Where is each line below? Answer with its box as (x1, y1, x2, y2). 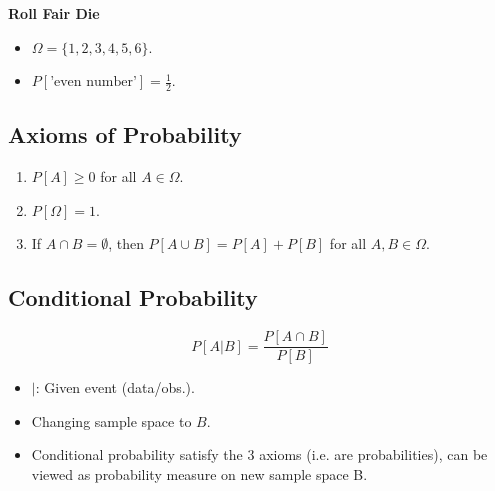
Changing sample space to (31, 410, 192, 431)
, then (108, 233, 144, 254)
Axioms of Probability (8, 119, 242, 150)
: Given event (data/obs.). (35, 377, 195, 398)
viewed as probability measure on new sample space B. (31, 464, 368, 485)
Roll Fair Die (8, 3, 100, 23)
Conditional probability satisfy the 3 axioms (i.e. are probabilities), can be (31, 444, 488, 465)
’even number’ (50, 75, 137, 90)
